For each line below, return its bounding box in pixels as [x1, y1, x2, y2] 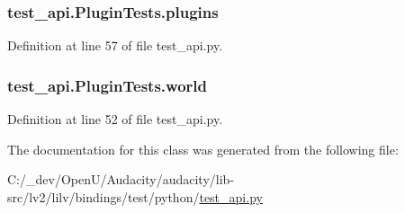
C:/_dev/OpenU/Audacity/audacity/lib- [7, 170, 235, 189]
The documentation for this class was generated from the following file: [7, 139, 399, 158]
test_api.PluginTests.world [7, 74, 207, 96]
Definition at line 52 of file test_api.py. [7, 110, 223, 129]
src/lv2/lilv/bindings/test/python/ [7, 187, 200, 206]
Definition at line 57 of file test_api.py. [7, 36, 223, 55]
